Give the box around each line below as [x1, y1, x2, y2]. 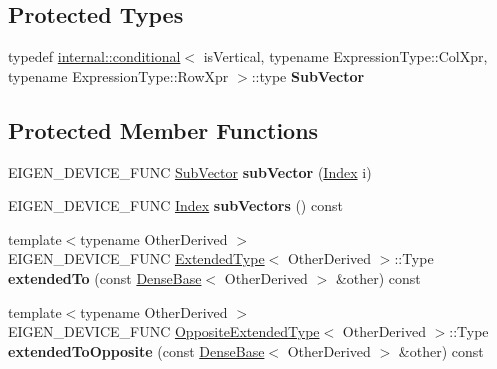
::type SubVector [251, 65, 365, 86]
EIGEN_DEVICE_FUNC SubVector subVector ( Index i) [8, 161, 372, 182]
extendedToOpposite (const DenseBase [8, 340, 265, 361]
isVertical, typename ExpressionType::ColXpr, [203, 46, 488, 67]
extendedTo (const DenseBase [8, 267, 202, 288]
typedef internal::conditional [8, 46, 181, 67]
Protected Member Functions [8, 114, 319, 145]
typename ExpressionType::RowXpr [8, 65, 229, 86]
